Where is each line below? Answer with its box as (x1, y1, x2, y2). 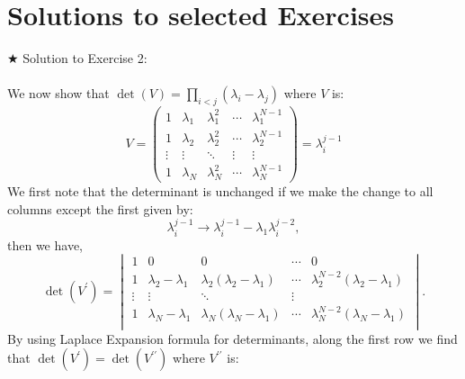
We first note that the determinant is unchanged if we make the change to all (7, 182, 434, 201)
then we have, (7, 235, 83, 254)
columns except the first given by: (7, 199, 193, 218)
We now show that (7, 84, 110, 103)
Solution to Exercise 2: (22, 49, 148, 68)
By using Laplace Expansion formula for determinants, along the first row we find (7, 329, 458, 347)
